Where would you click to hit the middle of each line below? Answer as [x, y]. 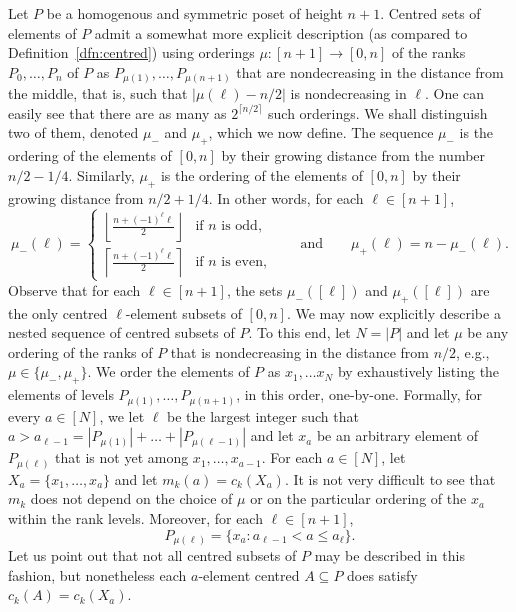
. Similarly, [101, 174]
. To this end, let [299, 332]
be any [488, 332]
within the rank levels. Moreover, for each [135, 518]
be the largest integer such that [263, 415]
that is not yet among [122, 457]
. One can [454, 93]
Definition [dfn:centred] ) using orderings [131, 52]
